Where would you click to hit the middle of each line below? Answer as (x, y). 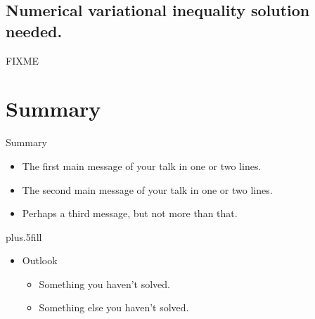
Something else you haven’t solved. (114, 307)
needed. (34, 31)
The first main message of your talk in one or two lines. (142, 165)
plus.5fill (24, 236)
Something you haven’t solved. (104, 284)
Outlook (40, 260)
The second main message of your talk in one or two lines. (147, 189)
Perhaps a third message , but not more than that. (130, 213)
